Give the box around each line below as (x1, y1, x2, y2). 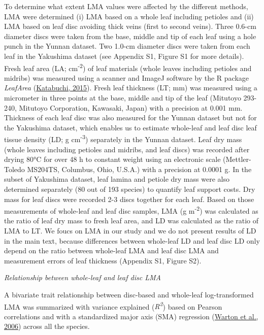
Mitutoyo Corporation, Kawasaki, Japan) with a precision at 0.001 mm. (19, 102, 243, 113)
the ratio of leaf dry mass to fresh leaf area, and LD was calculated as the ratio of (4, 215, 259, 226)
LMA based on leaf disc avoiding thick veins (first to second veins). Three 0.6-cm (4, 21, 256, 31)
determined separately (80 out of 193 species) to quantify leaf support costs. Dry (4, 184, 255, 194)
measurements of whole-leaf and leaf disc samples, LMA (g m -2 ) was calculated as (4, 204, 258, 216)
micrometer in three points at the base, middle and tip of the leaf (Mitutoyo (4, 92, 241, 103)
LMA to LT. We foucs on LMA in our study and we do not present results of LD (4, 225, 256, 236)
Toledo (4, 163, 25, 174)
